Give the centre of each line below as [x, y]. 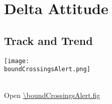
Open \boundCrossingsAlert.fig [52, 95]
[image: [17, 61]
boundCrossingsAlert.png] [47, 69]
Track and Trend [48, 40]
